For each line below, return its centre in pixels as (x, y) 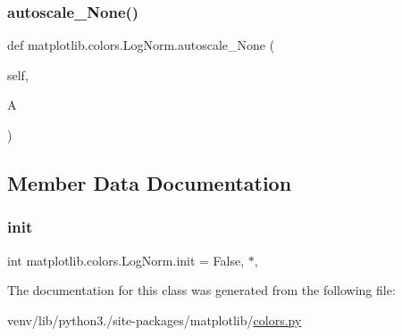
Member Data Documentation (150, 182)
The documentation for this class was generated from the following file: (201, 290)
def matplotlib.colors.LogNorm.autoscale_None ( (141, 45)
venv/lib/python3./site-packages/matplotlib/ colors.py (155, 320)
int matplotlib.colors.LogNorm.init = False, (126, 260)
